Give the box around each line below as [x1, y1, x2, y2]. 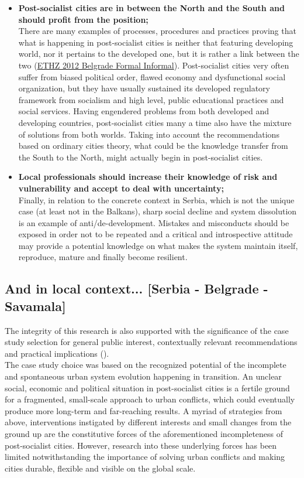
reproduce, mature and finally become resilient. [18, 251, 188, 263]
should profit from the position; [18, 13, 148, 25]
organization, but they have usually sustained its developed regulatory [18, 82, 270, 94]
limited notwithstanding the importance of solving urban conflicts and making [5, 450, 285, 463]
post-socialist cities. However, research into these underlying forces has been [5, 439, 277, 451]
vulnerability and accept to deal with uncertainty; [18, 182, 224, 194]
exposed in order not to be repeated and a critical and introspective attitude [18, 228, 293, 240]
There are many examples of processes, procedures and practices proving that [18, 25, 296, 37]
